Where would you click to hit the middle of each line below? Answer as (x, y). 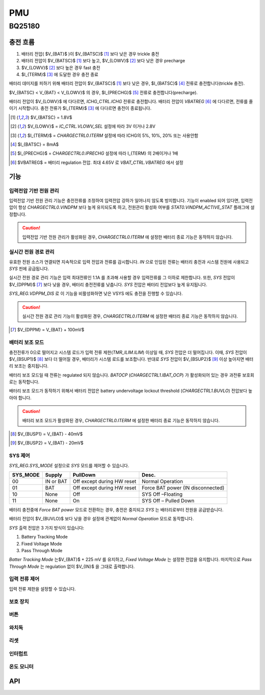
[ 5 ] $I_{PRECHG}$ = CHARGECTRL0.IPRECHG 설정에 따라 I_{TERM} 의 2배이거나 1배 (94, 153)
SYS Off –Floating (162, 494)
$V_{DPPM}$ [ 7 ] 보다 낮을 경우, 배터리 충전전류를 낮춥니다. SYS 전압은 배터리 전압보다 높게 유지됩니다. (108, 284)
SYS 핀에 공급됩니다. (29, 269)
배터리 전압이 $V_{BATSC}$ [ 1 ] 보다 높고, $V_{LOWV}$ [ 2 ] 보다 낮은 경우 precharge (103, 61)
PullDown (84, 475)
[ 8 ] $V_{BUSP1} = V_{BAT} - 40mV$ (47, 434)
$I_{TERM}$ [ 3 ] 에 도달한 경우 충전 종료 (60, 74)
